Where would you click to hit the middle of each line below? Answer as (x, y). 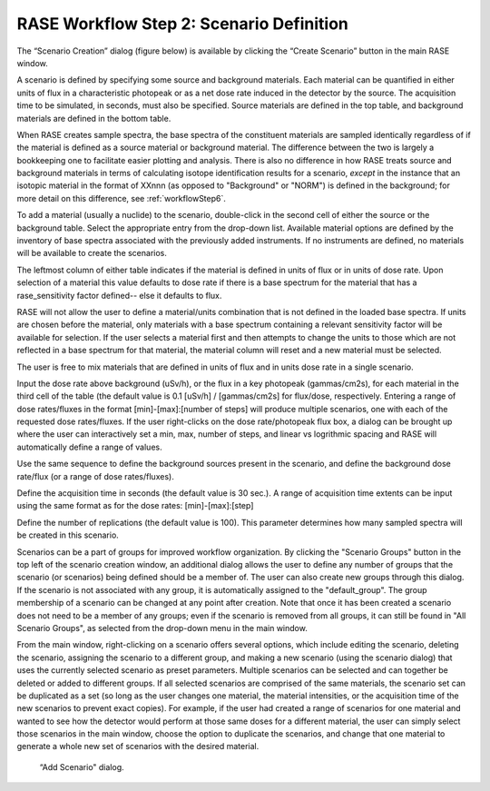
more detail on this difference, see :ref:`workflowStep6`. (122, 198)
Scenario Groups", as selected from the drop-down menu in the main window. (162, 628)
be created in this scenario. (68, 535)
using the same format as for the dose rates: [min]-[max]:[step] (135, 506)
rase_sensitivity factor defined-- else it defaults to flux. (119, 295)
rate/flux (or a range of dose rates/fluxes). (95, 476)
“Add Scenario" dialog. (82, 766)
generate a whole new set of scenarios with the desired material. (138, 747)
